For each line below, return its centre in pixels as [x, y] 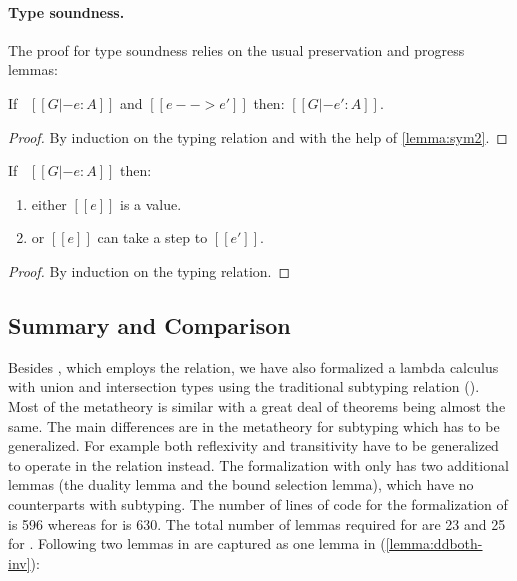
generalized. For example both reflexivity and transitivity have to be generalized [253, 445]
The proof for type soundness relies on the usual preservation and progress [236, 49]
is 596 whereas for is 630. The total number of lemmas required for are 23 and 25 [257, 523]
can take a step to [152, 237]
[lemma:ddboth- [434, 543]
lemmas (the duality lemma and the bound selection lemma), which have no [241, 484]
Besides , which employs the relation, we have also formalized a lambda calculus [253, 366]
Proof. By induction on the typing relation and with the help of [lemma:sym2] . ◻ [258, 136]
